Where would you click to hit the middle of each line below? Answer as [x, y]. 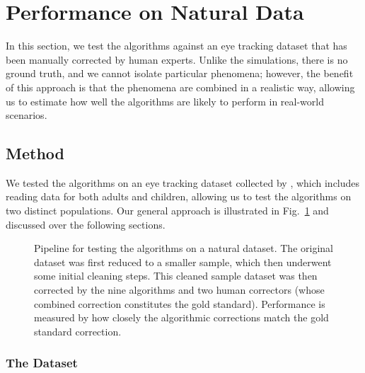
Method [35, 153]
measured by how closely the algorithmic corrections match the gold [181, 317]
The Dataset [42, 363]
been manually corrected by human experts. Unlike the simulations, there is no [177, 59]
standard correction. [78, 331]
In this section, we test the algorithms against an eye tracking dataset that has [176, 46]
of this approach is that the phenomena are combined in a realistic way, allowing [180, 87]
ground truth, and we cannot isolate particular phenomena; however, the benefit [180, 73]
